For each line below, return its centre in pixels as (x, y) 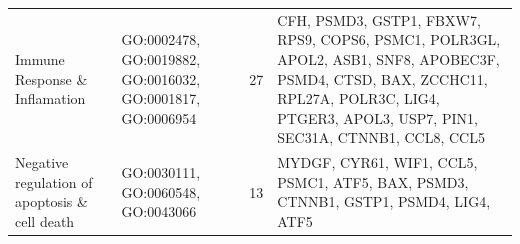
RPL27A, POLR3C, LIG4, (358, 98)
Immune (40, 58)
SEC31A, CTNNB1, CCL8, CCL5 (381, 137)
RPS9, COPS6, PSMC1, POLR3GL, (389, 39)
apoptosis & (51, 201)
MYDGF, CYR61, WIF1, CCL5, (377, 162)
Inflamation (50, 98)
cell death (45, 220)
